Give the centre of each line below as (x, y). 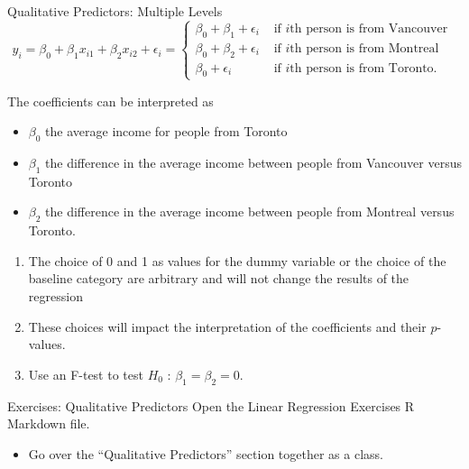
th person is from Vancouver (369, 28)
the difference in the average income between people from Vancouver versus (253, 162)
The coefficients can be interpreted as (110, 101)
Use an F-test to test (86, 374)
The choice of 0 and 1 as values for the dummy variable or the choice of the (237, 260)
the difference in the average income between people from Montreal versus (250, 212)
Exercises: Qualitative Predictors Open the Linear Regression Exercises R (211, 405)
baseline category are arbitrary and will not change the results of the (219, 278)
